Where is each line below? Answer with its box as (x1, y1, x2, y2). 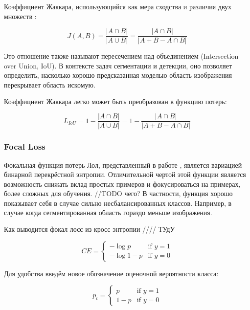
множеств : (4, 11, 37, 21)
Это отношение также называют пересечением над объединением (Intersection (4, 51, 239, 61)
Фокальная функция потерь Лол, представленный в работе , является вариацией (4, 159, 242, 170)
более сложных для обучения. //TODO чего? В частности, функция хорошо (4, 188, 233, 199)
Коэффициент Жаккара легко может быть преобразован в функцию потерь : (4, 96, 227, 106)
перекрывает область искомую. (4, 80, 95, 90)
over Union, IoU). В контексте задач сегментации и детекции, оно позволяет (4, 60, 232, 70)
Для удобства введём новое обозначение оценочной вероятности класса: (4, 268, 219, 278)
